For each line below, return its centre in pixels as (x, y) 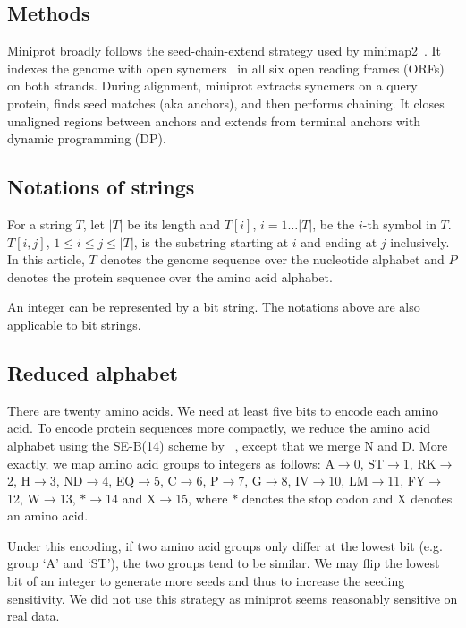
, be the (334, 224)
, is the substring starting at (211, 241)
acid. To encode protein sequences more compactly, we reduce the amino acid (219, 428)
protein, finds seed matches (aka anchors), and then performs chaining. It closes (226, 103)
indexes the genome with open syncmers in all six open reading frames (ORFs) (226, 68)
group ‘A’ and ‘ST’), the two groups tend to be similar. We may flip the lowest (224, 563)
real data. (34, 616)
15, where (202, 498)
